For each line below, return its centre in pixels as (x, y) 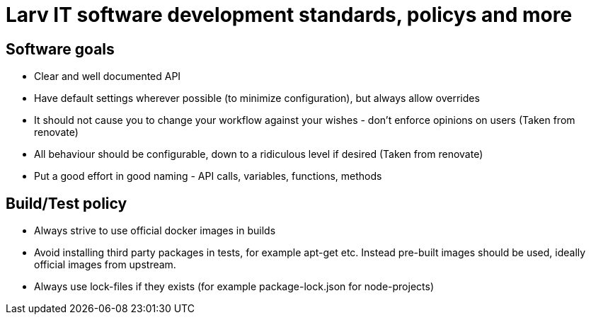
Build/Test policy (67, 203)
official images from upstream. (105, 265)
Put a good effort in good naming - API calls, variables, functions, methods (208, 176)
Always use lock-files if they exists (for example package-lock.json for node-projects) (234, 287)
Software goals (60, 49)
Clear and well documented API (108, 76)
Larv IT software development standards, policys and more (289, 15)
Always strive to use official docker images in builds (155, 231)
